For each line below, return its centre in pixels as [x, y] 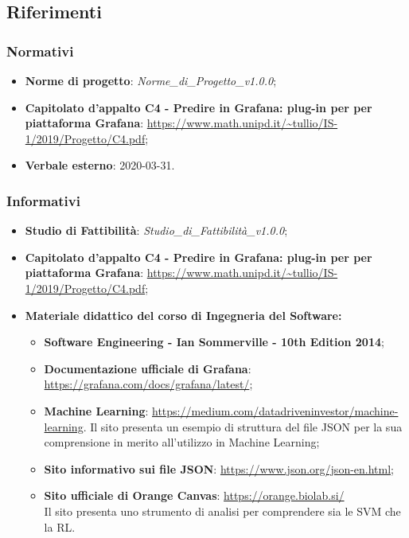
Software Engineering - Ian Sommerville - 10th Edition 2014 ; [214, 342]
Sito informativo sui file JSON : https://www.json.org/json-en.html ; [219, 468]
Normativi [40, 51]
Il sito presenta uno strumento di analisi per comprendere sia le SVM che [222, 511]
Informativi [43, 200]
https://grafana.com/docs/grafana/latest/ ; [148, 384]
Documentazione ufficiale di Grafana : [148, 368]
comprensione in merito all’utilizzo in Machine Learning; [182, 442]
